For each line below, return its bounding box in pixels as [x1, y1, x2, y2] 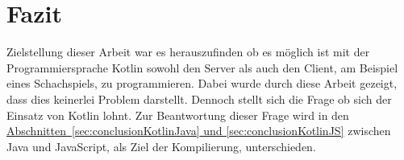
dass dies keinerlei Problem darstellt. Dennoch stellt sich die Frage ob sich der [6, 90, 392, 107]
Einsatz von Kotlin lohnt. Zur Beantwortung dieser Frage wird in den [6, 106, 349, 123]
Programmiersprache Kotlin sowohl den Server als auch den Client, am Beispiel [6, 59, 398, 76]
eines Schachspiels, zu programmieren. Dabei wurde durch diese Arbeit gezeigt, [6, 75, 398, 92]
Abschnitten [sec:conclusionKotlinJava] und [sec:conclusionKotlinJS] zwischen [6, 122, 391, 139]
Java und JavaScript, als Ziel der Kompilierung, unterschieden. [6, 137, 316, 154]
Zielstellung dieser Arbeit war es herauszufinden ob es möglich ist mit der [6, 43, 370, 60]
